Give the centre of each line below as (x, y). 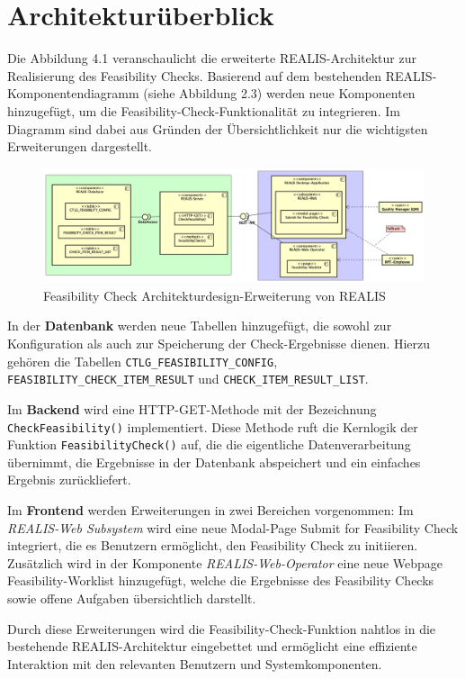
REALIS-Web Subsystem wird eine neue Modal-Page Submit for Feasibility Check (233, 527)
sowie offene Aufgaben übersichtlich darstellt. (132, 598)
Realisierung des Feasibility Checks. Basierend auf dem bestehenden (195, 75)
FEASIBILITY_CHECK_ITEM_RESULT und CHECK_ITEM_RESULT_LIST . (188, 379)
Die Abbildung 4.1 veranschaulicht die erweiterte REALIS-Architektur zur (212, 58)
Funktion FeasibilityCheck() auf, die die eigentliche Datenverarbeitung (209, 444)
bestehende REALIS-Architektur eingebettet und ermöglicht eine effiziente (212, 646)
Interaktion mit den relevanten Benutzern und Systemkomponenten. (195, 663)
